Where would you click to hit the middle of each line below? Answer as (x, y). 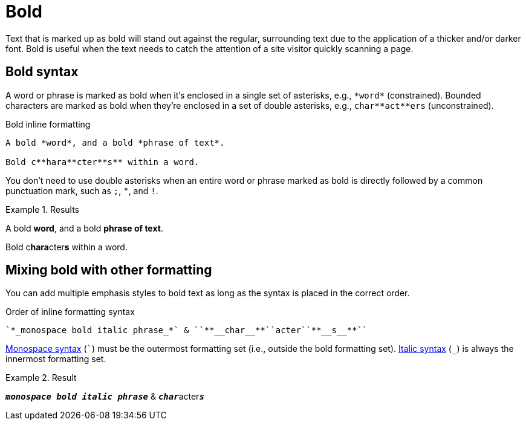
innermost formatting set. (56, 359)
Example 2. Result (41, 378)
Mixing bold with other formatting (109, 270)
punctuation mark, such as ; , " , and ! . (82, 190)
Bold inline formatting (48, 124)
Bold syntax (42, 72)
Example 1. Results (42, 209)
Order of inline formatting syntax (70, 312)
